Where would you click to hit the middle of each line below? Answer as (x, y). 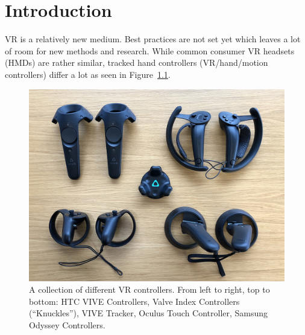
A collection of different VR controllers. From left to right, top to (149, 289)
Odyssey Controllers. (67, 324)
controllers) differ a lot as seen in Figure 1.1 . (88, 74)
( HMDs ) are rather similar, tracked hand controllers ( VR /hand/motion (137, 62)
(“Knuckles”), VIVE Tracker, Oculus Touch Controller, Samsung (149, 313)
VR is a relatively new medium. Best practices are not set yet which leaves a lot (153, 39)
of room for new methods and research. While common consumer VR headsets (150, 50)
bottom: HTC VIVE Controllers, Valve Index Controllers (134, 301)
